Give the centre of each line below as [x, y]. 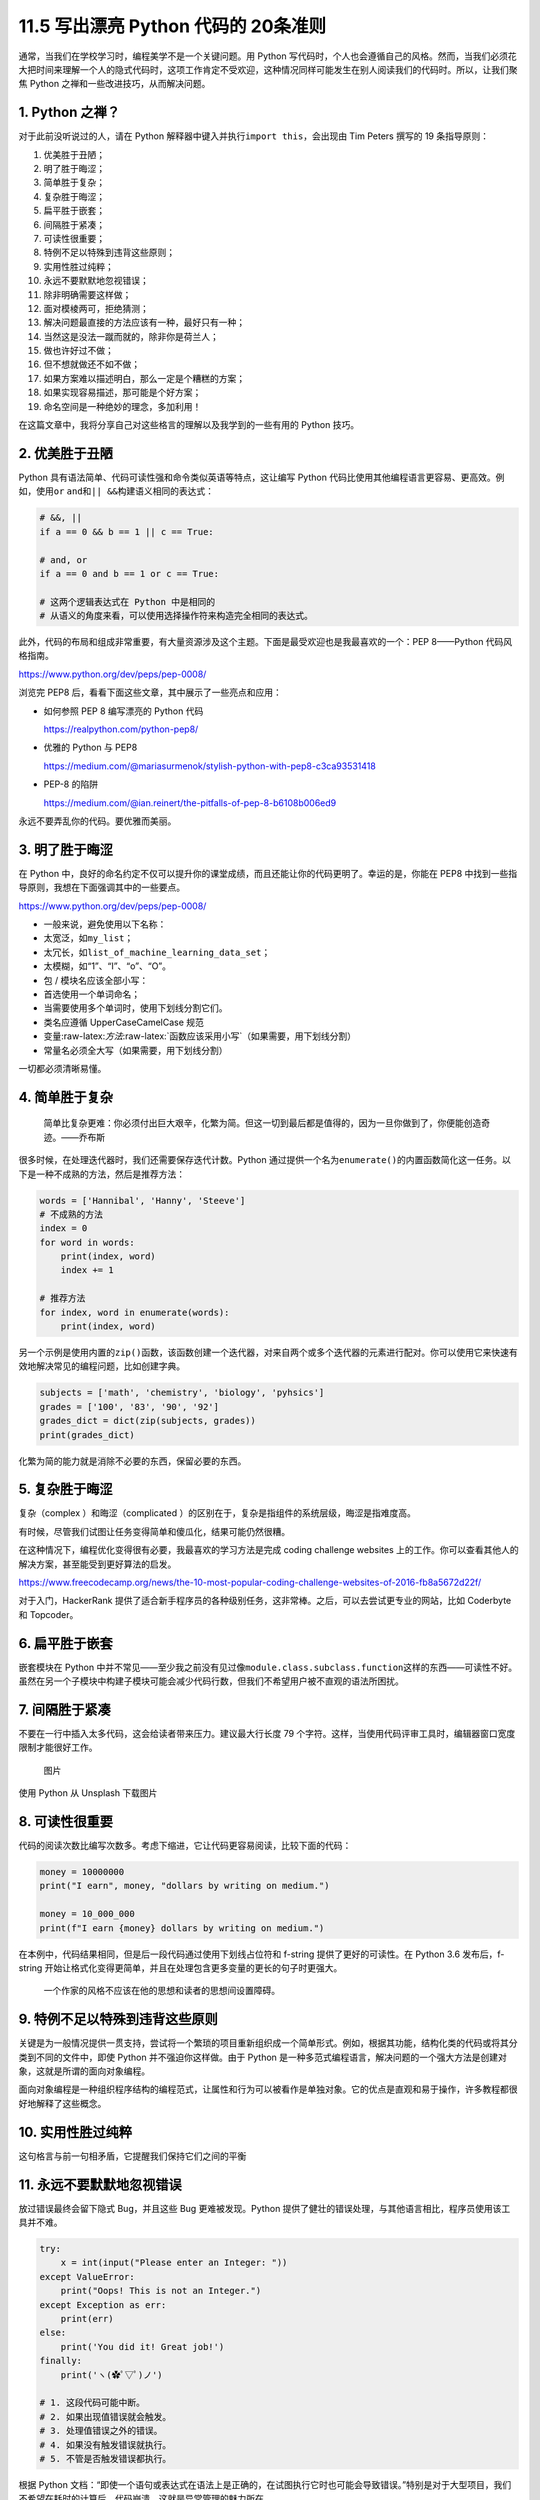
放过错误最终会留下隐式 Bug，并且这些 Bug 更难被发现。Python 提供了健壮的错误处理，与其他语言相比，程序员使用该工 [264, 2208]
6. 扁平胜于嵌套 [66, 1643]
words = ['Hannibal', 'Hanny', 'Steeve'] [142, 1200]
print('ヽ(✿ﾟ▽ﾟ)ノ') [112, 2374]
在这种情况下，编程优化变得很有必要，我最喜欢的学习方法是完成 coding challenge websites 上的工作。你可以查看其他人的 [268, 1550]
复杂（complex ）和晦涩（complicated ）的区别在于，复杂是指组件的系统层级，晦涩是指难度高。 [217, 1513]
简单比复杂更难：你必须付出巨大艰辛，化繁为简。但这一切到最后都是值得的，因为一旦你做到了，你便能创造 [262, 1123]
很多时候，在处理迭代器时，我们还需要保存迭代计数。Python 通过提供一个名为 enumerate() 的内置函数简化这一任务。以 [265, 1160]
